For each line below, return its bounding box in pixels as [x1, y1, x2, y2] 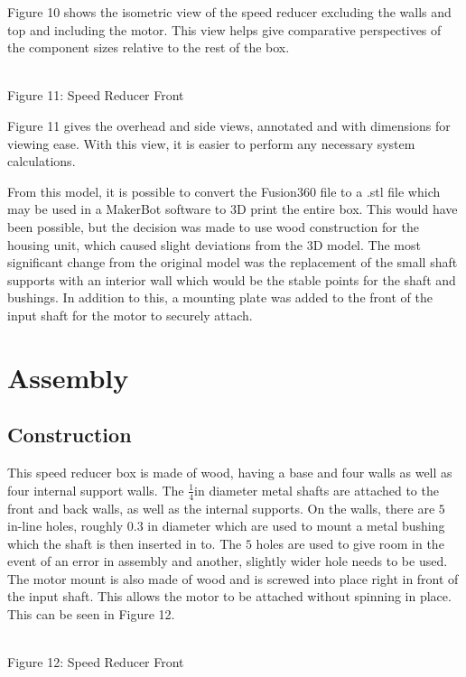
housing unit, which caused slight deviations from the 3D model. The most [7, 235, 421, 254]
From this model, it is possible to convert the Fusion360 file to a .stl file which [7, 181, 441, 200]
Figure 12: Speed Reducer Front [7, 653, 184, 672]
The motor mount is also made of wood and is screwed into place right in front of [7, 569, 459, 588]
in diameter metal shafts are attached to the [194, 480, 439, 499]
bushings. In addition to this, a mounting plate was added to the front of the [7, 288, 433, 307]
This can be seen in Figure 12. [7, 605, 175, 624]
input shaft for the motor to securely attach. [7, 305, 253, 324]
